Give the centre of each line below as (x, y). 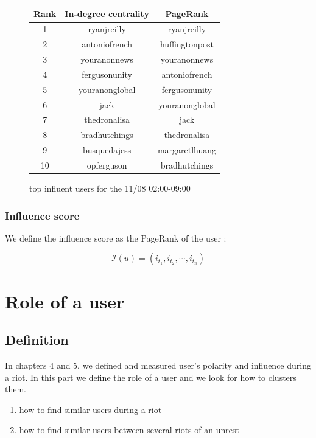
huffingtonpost (187, 44)
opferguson (107, 165)
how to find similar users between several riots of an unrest (129, 430)
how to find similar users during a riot (90, 409)
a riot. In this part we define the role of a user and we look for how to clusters (151, 377)
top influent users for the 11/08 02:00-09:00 (110, 188)
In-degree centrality (107, 13)
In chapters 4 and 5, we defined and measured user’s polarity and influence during (158, 365)
